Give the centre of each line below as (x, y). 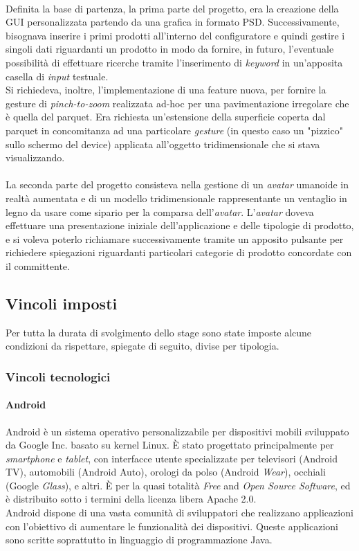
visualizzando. (35, 157)
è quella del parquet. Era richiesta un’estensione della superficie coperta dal (166, 117)
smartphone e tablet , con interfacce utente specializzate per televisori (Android (172, 458)
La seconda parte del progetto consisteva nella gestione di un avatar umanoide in (177, 184)
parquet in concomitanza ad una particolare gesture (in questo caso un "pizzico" (174, 130)
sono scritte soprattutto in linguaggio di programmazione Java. (139, 540)
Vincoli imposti (62, 303)
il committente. (38, 265)
